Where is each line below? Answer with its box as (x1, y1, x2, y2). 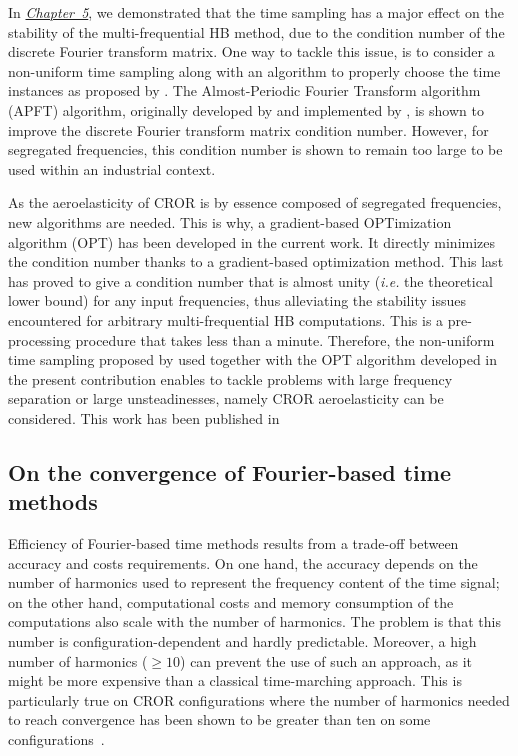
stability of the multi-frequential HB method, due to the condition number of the (8, 21, 505, 42)
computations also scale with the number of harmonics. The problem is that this (8, 611, 501, 632)
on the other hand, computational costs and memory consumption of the (8, 591, 454, 612)
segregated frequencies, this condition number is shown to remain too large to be (8, 139, 503, 160)
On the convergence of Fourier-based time (8, 456, 451, 487)
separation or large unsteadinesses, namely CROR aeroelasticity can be (8, 388, 444, 409)
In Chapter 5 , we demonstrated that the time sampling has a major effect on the (8, 2, 504, 22)
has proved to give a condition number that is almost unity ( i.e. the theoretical (8, 270, 493, 291)
